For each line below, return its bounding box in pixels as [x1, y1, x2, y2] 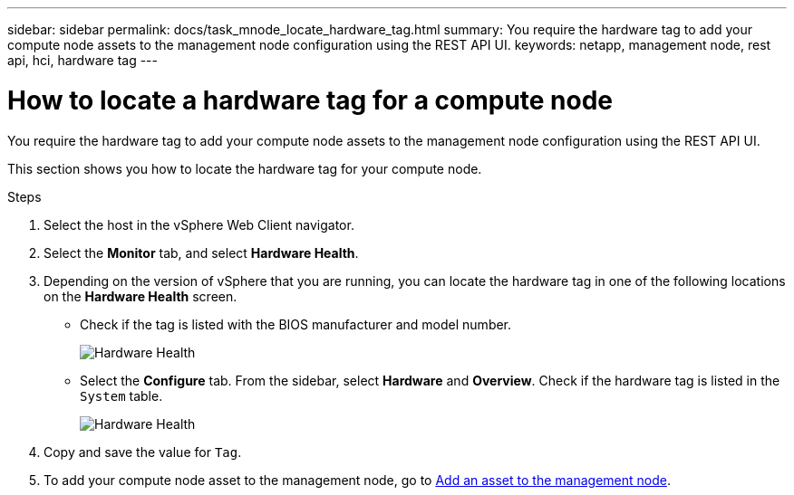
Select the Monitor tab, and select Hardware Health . [44, 244, 359, 261]
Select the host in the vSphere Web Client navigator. [44, 216, 354, 233]
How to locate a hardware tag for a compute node [7, 84, 614, 116]
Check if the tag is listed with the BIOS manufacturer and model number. [80, 316, 512, 332]
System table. [80, 387, 163, 404]
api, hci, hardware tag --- [7, 52, 158, 68]
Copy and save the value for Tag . [44, 443, 242, 460]
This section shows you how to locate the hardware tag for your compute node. [7, 160, 482, 176]
